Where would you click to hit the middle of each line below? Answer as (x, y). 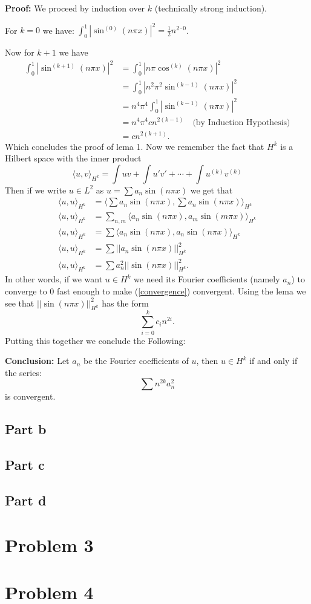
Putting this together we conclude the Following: (95, 340)
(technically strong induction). (211, 8)
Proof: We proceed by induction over (75, 8)
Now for (20, 52)
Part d (26, 500)
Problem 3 (49, 544)
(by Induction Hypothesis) (241, 122)
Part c (25, 465)
